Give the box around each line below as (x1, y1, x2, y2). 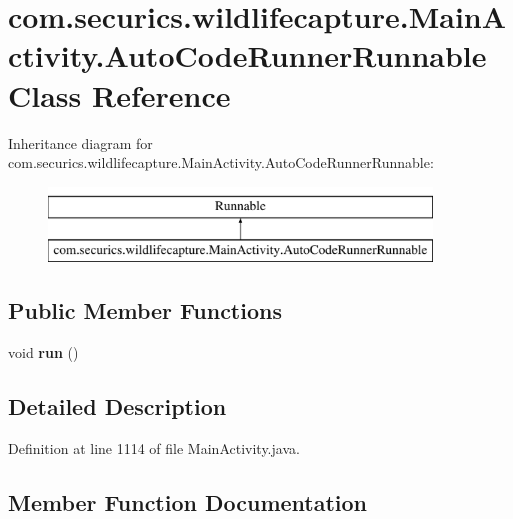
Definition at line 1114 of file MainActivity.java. (8, 437, 300, 458)
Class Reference (8, 74, 231, 115)
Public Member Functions (8, 295, 282, 326)
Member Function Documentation (8, 486, 368, 517)
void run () (8, 342, 79, 363)
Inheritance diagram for (8, 132, 153, 153)
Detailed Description (8, 391, 227, 422)
